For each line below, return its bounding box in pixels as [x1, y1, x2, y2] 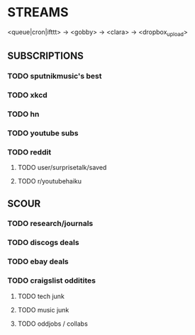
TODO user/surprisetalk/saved [17, 164, 107, 172]
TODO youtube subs [7, 128, 79, 138]
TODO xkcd [7, 90, 48, 100]
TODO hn [7, 109, 40, 119]
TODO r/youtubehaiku [17, 177, 82, 186]
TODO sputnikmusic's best [7, 72, 102, 81]
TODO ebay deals [7, 256, 69, 266]
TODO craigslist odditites [7, 276, 96, 285]
